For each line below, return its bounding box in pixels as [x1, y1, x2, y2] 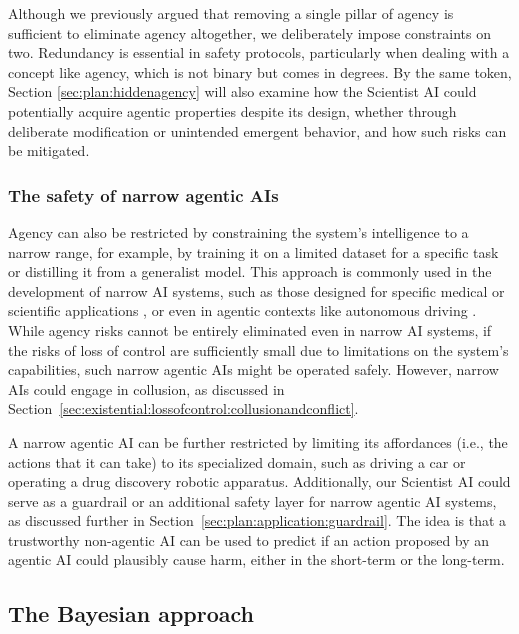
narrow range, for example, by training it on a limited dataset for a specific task [8, 241, 499, 262]
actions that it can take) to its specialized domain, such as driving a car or [8, 451, 466, 472]
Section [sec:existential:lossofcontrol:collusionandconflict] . [8, 398, 359, 419]
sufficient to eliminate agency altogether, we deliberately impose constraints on [8, 22, 491, 43]
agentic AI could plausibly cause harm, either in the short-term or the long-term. [8, 549, 505, 570]
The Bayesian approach [8, 598, 254, 629]
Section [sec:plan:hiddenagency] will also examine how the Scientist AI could [8, 81, 477, 102]
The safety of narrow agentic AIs [8, 182, 279, 207]
